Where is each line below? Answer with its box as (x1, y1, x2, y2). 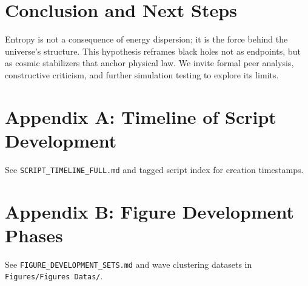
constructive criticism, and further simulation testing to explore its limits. (5, 68, 279, 81)
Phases (5, 222, 63, 247)
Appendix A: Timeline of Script (5, 104, 276, 129)
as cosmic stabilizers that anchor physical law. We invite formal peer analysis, (5, 56, 294, 69)
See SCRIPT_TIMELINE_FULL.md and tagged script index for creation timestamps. (5, 163, 304, 175)
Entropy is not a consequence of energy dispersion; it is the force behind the (5, 33, 288, 46)
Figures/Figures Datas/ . (5, 270, 103, 282)
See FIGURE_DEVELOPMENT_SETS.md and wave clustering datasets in (5, 257, 252, 270)
